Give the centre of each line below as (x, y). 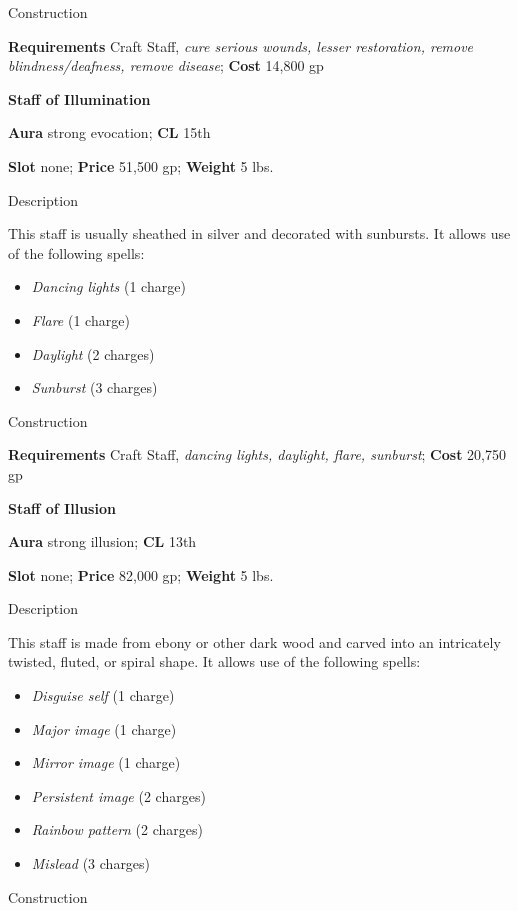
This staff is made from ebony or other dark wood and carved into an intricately (254, 641)
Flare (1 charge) (80, 319)
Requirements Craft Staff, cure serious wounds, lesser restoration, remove (241, 45)
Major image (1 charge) (104, 728)
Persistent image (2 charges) (118, 795)
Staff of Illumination (79, 98)
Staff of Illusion (62, 507)
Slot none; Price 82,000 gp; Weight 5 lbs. (141, 574)
